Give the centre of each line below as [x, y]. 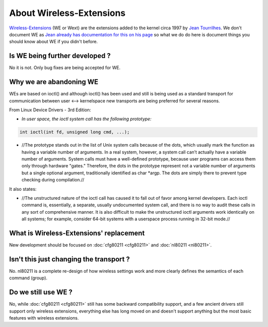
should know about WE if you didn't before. [53, 42]
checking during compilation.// [53, 180]
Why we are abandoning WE [54, 82]
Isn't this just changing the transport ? [69, 259]
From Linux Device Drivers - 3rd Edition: [50, 110]
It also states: [23, 189]
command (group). [28, 278]
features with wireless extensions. [44, 318]
